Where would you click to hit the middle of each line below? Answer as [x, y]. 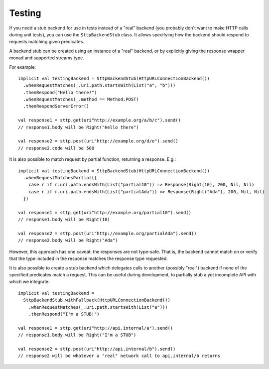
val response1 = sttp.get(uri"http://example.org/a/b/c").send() [100, 120]
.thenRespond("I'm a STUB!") [64, 314]
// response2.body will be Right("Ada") [68, 241]
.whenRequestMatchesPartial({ [60, 178]
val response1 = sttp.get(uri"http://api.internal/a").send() [96, 328]
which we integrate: [29, 282]
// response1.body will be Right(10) [64, 220]
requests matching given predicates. [47, 42]
